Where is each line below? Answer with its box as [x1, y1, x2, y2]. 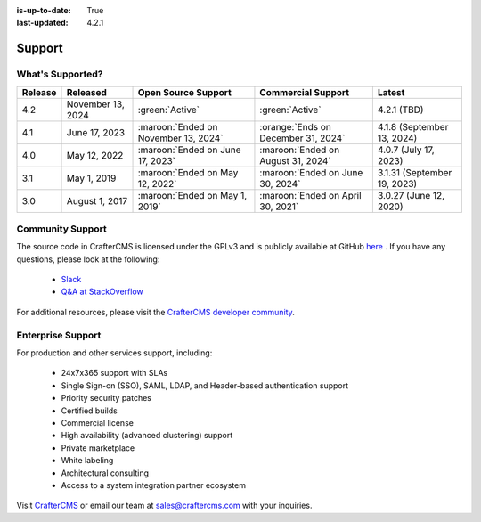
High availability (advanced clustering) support [61, 430, 233, 441]
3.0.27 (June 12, [377, 189, 445, 201]
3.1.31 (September [377, 166, 452, 178]
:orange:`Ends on [259, 120, 331, 133]
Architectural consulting [61, 468, 150, 478]
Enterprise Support [16, 329, 102, 341]
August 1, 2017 [66, 194, 128, 207]
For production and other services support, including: [16, 347, 213, 358]
